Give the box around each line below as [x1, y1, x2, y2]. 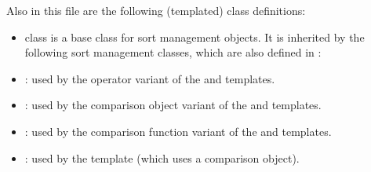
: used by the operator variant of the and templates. [24, 70, 275, 86]
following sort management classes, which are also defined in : [24, 44, 322, 60]
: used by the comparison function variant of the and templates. [24, 123, 332, 139]
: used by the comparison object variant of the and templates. [24, 97, 322, 113]
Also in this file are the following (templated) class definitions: [6, 2, 306, 18]
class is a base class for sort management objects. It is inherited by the [24, 28, 365, 45]
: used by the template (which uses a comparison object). [24, 149, 300, 166]
